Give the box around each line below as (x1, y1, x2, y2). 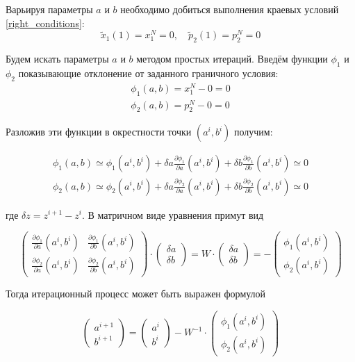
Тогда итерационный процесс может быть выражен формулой (6, 286, 266, 301)
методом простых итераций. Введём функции (136, 51, 328, 66)
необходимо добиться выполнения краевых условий (120, 2, 339, 16)
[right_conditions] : (6, 15, 85, 30)
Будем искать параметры (6, 51, 109, 66)
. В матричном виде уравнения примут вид (81, 207, 264, 222)
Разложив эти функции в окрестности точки (6, 124, 192, 139)
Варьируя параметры (6, 2, 93, 16)
